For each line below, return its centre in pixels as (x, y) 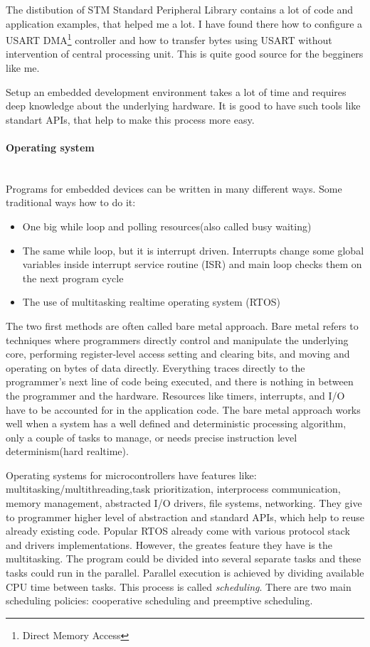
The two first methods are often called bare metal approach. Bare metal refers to (182, 325)
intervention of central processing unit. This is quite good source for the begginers (185, 54)
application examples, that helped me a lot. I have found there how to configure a (184, 23)
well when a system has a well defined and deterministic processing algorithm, (176, 423)
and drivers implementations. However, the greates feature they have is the (169, 544)
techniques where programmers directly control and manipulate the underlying (177, 339)
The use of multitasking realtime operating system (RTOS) (152, 302)
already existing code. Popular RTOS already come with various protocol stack (178, 531)
